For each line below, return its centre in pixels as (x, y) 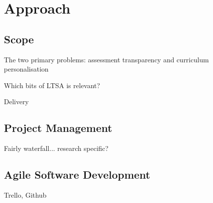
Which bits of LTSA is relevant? (52, 85)
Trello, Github (25, 194)
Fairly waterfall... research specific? (56, 148)
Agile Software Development (77, 175)
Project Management (58, 128)
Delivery (16, 101)
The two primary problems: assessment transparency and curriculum (106, 59)
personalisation (26, 69)
